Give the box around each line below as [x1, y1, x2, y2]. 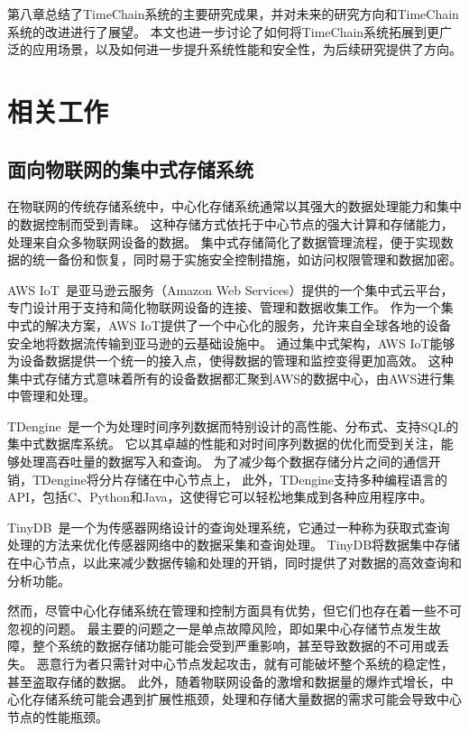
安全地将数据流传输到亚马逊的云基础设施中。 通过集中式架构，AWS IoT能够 [7, 333, 455, 352]
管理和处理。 [19, 386, 96, 405]
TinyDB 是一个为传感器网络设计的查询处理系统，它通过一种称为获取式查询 [7, 517, 450, 536]
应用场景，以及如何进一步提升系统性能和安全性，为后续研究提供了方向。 [32, 40, 462, 59]
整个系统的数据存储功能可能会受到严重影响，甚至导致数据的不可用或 [32, 636, 437, 655]
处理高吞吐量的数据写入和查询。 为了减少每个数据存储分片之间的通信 [19, 452, 428, 471]
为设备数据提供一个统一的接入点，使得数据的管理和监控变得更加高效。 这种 [7, 351, 454, 370]
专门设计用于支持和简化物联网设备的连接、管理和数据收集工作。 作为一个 [7, 298, 441, 317]
